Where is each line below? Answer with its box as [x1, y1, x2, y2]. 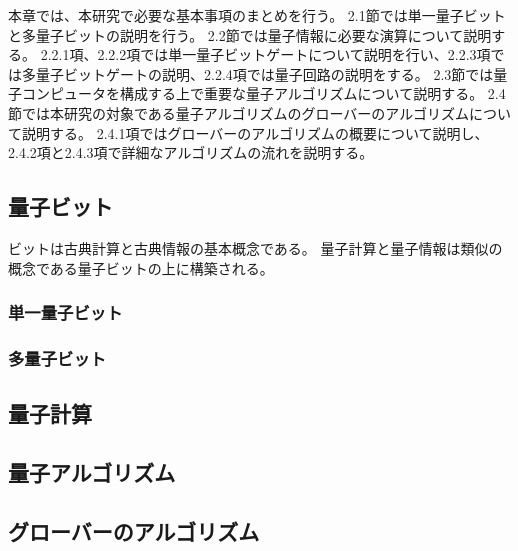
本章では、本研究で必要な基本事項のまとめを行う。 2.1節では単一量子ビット [8, 5, 506, 25]
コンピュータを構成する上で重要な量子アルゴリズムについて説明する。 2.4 [21, 83, 506, 104]
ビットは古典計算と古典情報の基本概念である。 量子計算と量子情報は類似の [8, 237, 503, 258]
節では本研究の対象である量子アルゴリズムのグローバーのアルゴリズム [8, 102, 469, 123]
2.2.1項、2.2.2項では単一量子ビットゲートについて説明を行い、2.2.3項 [40, 44, 491, 65]
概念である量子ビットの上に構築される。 [8, 257, 274, 278]
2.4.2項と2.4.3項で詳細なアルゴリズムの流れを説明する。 [8, 142, 374, 163]
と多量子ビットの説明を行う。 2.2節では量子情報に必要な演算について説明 [8, 24, 492, 45]
